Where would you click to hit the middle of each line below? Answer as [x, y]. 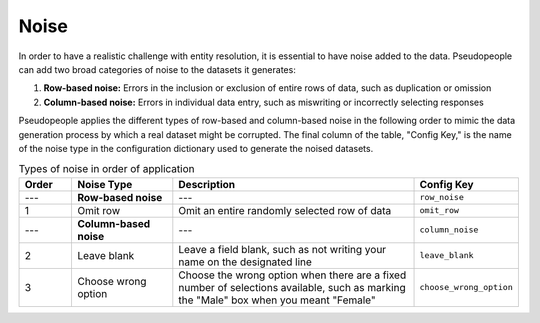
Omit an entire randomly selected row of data [285, 210]
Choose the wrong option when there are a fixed [292, 275]
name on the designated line [245, 262]
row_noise [441, 197]
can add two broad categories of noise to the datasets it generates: [157, 69]
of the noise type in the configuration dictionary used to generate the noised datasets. [196, 148]
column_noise [449, 230]
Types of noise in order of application [106, 169]
